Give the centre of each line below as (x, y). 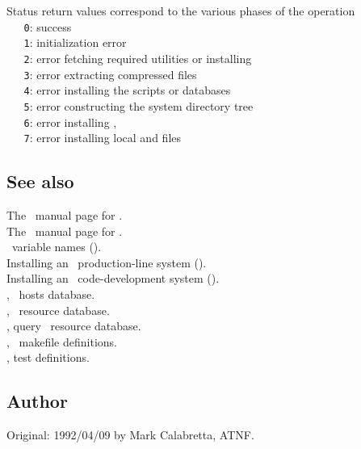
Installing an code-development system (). (113, 278)
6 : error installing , (70, 122)
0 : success (48, 26)
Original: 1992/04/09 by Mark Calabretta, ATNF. (130, 435)
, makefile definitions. (62, 341)
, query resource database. (74, 326)
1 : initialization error (75, 42)
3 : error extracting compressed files (110, 74)
